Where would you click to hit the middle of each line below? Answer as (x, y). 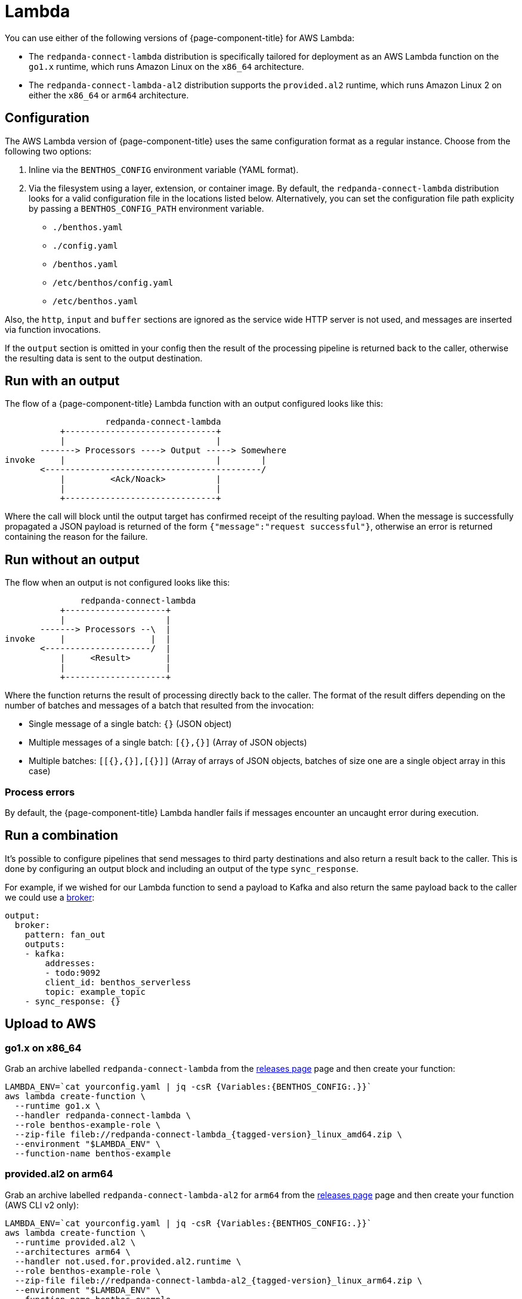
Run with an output (62, 381)
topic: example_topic (95, 992)
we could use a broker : (50, 897)
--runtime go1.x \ (58, 1106)
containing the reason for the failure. (76, 537)
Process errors (40, 792)
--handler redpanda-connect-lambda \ (103, 1116)
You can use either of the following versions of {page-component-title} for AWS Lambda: (180, 38)
